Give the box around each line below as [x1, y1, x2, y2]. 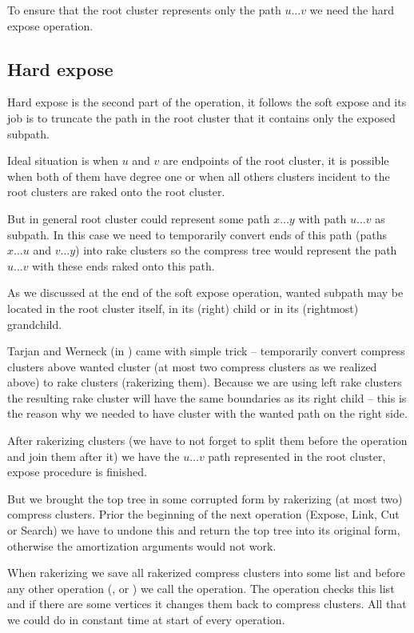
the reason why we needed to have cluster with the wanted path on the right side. [7, 405, 408, 422]
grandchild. [7, 315, 62, 332]
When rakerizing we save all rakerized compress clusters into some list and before [7, 564, 405, 581]
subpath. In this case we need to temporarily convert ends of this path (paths [7, 226, 388, 242]
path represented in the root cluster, [208, 447, 386, 464]
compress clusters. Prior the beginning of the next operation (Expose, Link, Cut [7, 506, 400, 523]
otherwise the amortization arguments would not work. [7, 537, 277, 554]
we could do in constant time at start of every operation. [7, 611, 285, 628]
